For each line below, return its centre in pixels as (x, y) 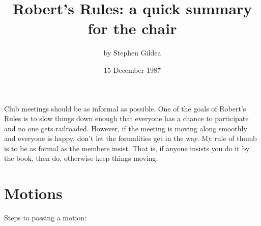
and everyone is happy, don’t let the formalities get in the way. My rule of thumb (130, 138)
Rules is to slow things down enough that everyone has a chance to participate (126, 118)
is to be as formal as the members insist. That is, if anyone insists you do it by (127, 148)
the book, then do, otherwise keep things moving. (81, 158)
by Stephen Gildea (132, 53)
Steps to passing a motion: (46, 218)
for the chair (132, 28)
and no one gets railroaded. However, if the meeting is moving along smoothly (126, 128)
